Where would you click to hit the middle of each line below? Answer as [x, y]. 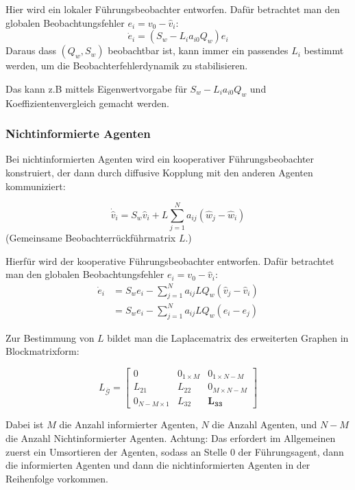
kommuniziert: [36, 186]
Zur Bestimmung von [50, 337]
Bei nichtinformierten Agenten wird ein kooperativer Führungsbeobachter [160, 159]
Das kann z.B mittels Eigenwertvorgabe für [96, 88]
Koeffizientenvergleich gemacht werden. [87, 103]
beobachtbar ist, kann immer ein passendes [198, 50]
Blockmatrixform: [42, 351]
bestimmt [324, 50]
